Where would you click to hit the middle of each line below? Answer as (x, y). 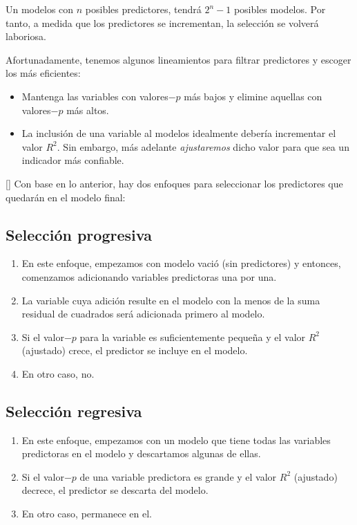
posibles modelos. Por (280, 9)
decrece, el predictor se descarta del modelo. (115, 490)
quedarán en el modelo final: (66, 197)
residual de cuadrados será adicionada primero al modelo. (143, 314)
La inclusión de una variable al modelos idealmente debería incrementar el (179, 133)
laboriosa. (26, 36)
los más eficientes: (43, 73)
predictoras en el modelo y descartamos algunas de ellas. (141, 453)
